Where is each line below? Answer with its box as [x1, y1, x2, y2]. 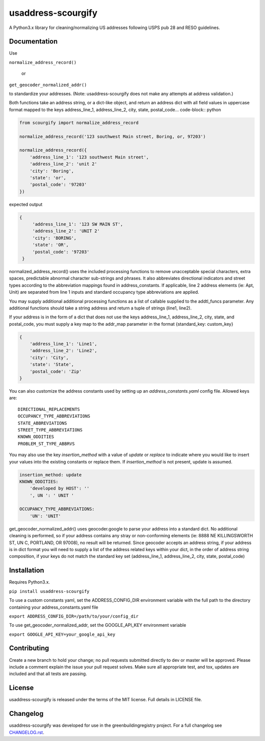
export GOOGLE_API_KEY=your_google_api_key [9, 631, 115, 637]
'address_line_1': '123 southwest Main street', [29, 154, 149, 160]
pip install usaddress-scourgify [9, 588, 90, 594]
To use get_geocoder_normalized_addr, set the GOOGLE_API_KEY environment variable [9, 622, 186, 628]
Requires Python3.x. [9, 579, 50, 585]
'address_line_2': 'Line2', [29, 348, 98, 354]
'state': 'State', [29, 362, 74, 368]
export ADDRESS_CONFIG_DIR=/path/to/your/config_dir [9, 613, 139, 619]
